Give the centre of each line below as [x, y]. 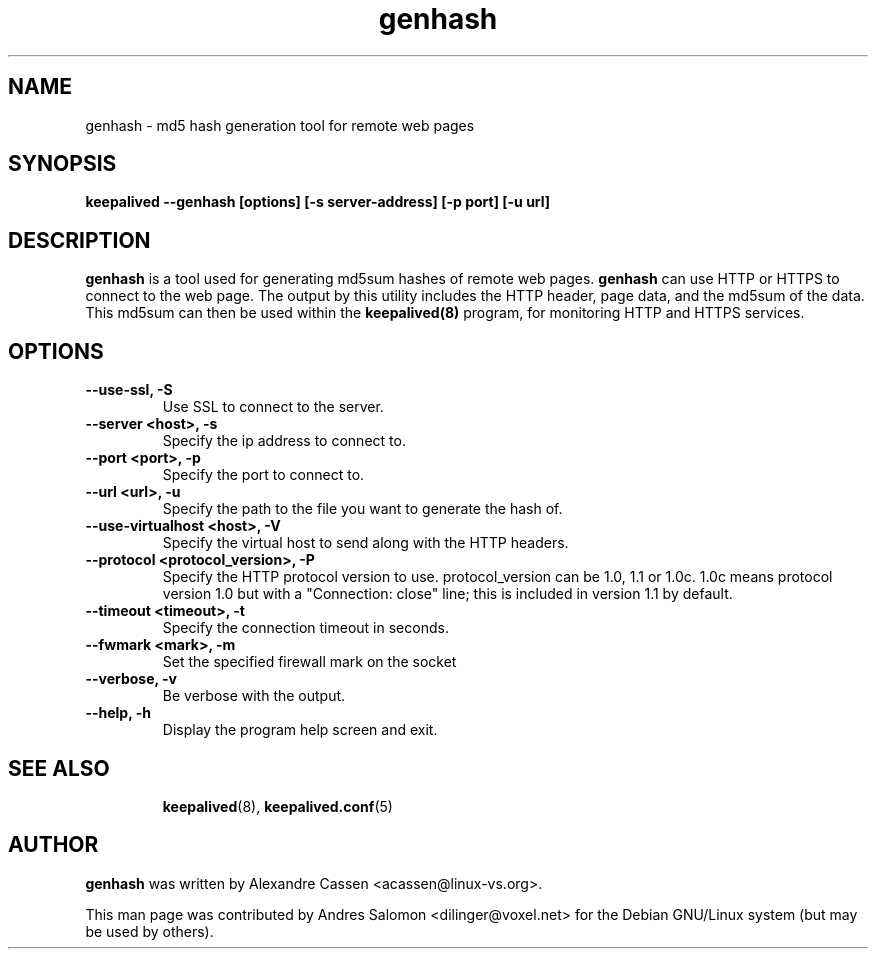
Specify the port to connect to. [263, 475]
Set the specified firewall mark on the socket [309, 662]
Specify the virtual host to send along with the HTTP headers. [365, 543]
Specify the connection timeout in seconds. [305, 628]
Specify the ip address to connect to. [284, 441]
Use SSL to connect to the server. [273, 407]
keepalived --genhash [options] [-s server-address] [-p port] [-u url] [318, 202]
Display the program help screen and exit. [300, 730]
